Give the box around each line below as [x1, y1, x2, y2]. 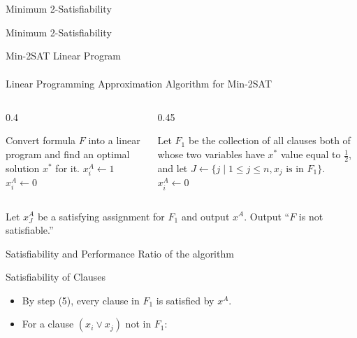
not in [125, 316, 152, 331]
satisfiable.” [6, 223, 54, 237]
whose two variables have [157, 147, 265, 162]
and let [157, 160, 188, 175]
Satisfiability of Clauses [6, 269, 105, 284]
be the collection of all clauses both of [188, 133, 351, 148]
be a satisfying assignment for [37, 209, 165, 223]
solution [6, 160, 40, 175]
